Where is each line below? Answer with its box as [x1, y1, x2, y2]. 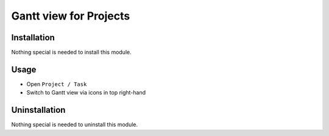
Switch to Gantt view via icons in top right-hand [26, 89, 146, 96]
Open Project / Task [26, 80, 87, 88]
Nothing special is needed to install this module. [11, 49, 132, 56]
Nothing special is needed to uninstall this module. [11, 121, 138, 128]
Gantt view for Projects [11, 9, 130, 23]
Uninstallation [11, 105, 66, 115]
